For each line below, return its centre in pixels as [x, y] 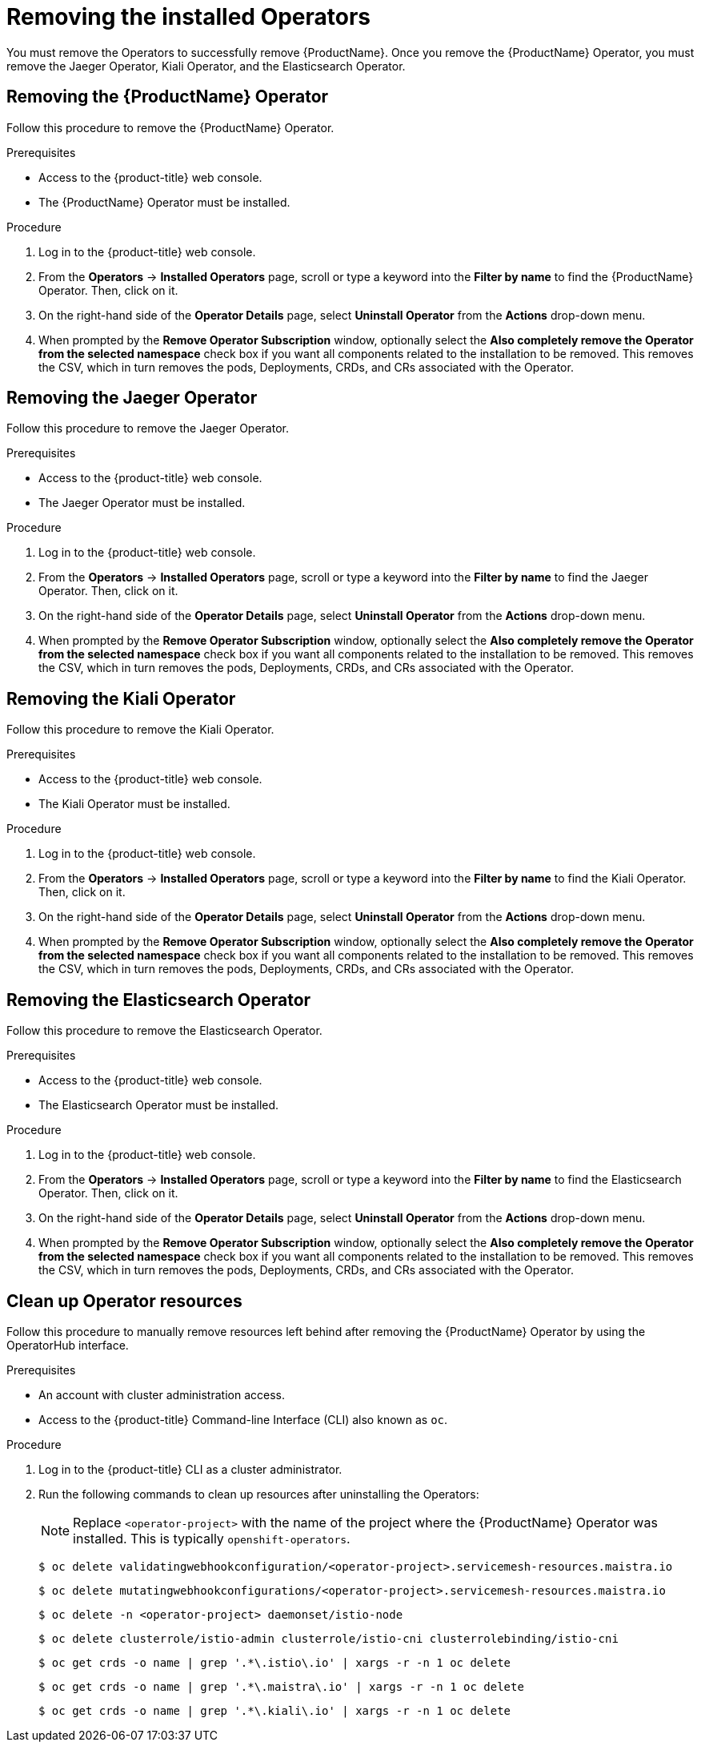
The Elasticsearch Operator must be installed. [159, 1105]
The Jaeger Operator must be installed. [142, 503]
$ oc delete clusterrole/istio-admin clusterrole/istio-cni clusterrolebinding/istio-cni [328, 1638]
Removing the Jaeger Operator [132, 398]
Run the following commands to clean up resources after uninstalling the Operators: [259, 1494]
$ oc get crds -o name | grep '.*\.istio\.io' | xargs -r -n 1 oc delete [275, 1662]
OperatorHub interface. [68, 1345]
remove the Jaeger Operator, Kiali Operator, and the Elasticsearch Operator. [206, 66]
